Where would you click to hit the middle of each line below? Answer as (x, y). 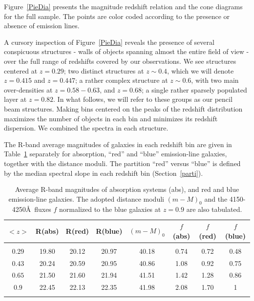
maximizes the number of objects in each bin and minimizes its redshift (111, 118)
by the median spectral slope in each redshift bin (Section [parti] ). (104, 173)
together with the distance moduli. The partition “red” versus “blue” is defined (122, 163)
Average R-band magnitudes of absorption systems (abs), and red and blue (127, 189)
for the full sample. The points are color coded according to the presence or (117, 16)
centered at (21, 70)
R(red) (77, 231)
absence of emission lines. (42, 26)
